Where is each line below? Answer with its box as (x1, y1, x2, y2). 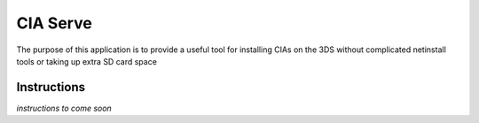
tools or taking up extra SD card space (16, 56, 157, 66)
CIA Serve (16, 13, 92, 33)
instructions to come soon (16, 103, 113, 113)
